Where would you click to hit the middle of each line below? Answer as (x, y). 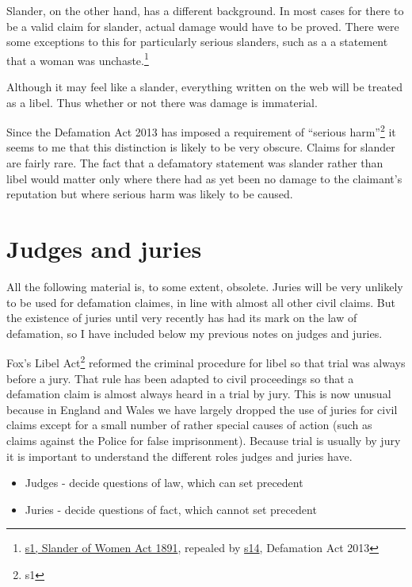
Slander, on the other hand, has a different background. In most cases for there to (205, 10)
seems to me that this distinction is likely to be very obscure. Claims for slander (201, 147)
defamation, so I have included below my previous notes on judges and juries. (195, 333)
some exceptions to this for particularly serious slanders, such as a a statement (197, 42)
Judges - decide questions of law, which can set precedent (164, 483)
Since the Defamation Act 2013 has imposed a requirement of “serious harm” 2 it (201, 130)
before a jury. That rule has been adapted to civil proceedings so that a (180, 378)
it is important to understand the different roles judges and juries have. (179, 456)
